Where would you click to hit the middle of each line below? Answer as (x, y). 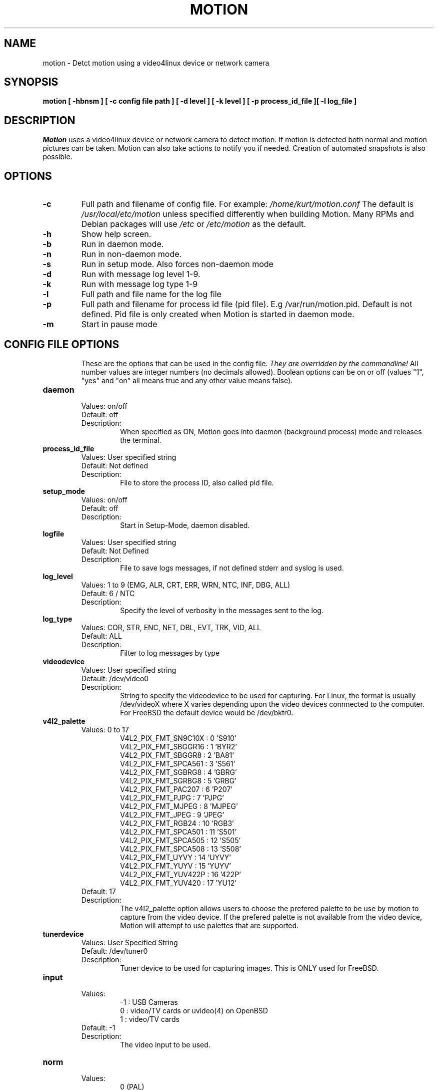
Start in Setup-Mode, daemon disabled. (185, 525)
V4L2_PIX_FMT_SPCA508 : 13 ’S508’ (180, 849)
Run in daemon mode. (122, 244)
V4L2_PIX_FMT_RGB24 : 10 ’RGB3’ (177, 823)
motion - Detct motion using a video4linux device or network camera (156, 63)
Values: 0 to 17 (105, 729)
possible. (57, 157)
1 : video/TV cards (150, 1019)
